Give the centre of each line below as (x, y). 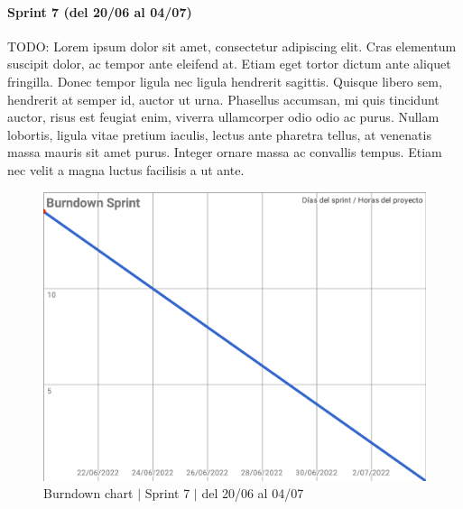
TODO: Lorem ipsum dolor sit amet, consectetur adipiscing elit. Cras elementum (232, 46)
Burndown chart (88, 493)
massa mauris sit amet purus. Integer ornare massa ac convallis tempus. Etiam (225, 152)
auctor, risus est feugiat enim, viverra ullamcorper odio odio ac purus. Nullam (223, 117)
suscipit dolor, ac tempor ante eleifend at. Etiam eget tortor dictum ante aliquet (229, 64)
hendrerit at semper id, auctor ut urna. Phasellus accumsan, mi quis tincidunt (223, 99)
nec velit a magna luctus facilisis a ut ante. (126, 169)
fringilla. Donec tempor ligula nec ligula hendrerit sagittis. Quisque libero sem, (225, 81)
